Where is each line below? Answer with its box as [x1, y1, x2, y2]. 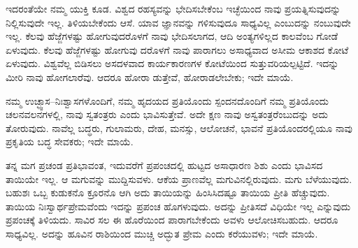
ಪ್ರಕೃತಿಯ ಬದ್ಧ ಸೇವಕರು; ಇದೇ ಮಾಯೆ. [6, 134, 134, 149]
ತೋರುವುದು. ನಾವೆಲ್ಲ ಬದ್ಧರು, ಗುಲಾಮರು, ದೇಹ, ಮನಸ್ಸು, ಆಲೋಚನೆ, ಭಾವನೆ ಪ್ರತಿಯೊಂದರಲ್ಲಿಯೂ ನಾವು [6, 120, 353, 135]
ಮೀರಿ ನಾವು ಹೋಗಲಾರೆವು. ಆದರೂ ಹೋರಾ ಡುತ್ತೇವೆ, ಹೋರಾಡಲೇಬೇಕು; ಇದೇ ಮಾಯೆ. [6, 69, 294, 84]
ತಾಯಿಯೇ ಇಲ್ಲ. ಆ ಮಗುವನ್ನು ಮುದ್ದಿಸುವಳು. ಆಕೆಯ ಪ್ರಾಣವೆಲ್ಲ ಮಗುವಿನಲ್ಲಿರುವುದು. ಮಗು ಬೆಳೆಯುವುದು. [6, 171, 352, 186]
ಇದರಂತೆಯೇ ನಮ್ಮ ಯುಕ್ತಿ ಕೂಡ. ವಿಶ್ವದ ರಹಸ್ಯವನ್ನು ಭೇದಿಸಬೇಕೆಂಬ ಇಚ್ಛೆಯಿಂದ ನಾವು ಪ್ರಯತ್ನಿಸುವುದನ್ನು [6, 1, 341, 15]
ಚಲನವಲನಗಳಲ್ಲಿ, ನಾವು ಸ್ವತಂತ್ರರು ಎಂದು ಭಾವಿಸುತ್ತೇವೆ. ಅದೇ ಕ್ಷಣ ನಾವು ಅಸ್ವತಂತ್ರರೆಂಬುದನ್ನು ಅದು [6, 107, 328, 122]
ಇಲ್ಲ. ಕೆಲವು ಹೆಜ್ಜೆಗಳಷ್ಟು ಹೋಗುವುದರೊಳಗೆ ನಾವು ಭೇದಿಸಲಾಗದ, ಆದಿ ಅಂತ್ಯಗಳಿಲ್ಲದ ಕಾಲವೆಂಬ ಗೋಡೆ [6, 29, 338, 43]
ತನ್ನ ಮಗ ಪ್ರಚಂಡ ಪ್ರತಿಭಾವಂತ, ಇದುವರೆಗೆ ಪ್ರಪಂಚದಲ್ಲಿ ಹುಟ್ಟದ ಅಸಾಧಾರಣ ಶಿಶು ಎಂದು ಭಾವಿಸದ [6, 157, 323, 172]
